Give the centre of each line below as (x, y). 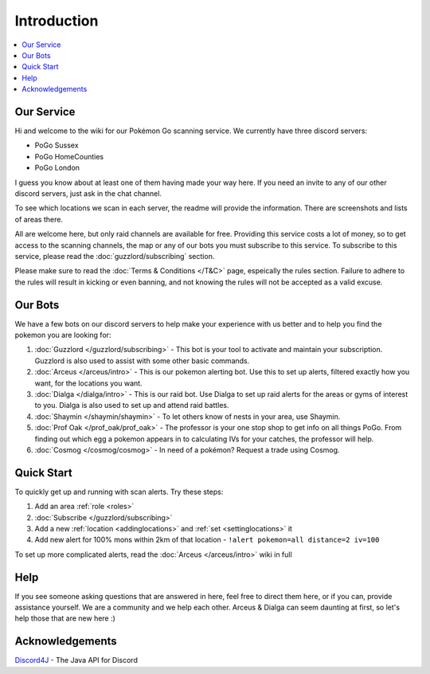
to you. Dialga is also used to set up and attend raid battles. (132, 406)
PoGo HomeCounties (69, 156)
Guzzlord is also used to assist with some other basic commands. (142, 361)
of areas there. (39, 219)
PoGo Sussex (57, 145)
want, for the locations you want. (88, 383)
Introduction (57, 21)
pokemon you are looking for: (63, 335)
